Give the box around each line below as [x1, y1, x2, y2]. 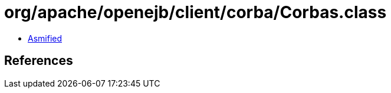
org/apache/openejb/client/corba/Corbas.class [4, 2, 387, 22]
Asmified [28, 33, 63, 43]
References [4, 53, 73, 68]
